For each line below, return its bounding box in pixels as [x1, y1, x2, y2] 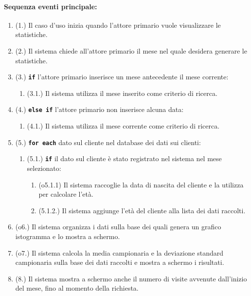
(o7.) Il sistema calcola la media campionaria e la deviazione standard [15, 247, 224, 258]
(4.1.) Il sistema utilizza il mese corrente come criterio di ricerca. [27, 121, 220, 131]
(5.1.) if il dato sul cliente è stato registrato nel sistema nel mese [27, 153, 222, 164]
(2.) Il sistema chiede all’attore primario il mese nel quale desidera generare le [15, 45, 247, 55]
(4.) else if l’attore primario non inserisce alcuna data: [15, 104, 184, 114]
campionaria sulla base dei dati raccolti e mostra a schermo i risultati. [15, 257, 224, 267]
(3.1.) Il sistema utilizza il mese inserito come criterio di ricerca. [27, 88, 217, 98]
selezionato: [27, 163, 61, 173]
